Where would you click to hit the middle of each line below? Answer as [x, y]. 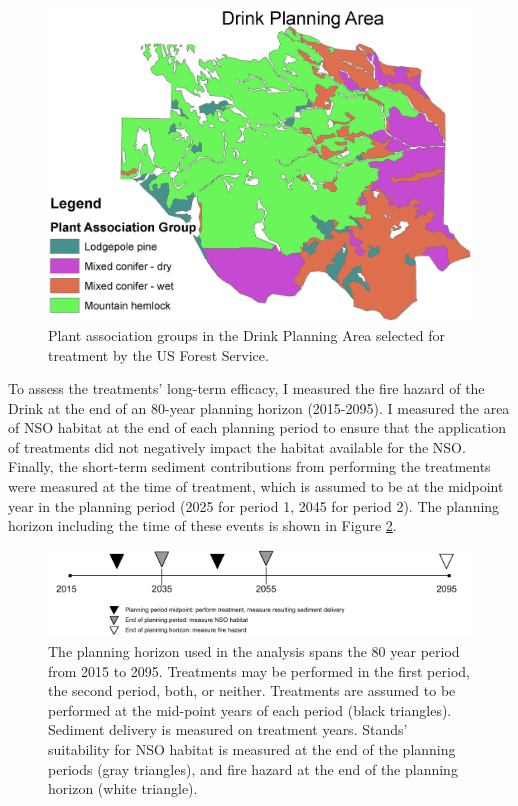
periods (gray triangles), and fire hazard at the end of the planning [253, 768]
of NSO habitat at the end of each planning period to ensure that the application [257, 427]
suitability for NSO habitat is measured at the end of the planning [252, 748]
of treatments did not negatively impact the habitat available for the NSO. [237, 446]
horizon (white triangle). [123, 788]
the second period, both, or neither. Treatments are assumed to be [252, 690]
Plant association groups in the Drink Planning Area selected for [246, 334]
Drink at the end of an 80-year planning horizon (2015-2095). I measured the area [259, 407]
